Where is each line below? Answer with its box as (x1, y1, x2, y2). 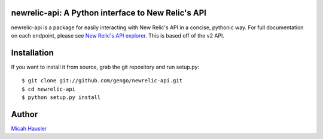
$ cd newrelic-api (22, 85, 76, 92)
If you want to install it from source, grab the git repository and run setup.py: (11, 63, 200, 70)
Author (11, 109, 38, 119)
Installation (11, 48, 54, 58)
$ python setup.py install (22, 94, 101, 101)
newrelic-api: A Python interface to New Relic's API (11, 8, 206, 18)
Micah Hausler (11, 125, 47, 132)
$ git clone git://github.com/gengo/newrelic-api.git (22, 78, 182, 84)
